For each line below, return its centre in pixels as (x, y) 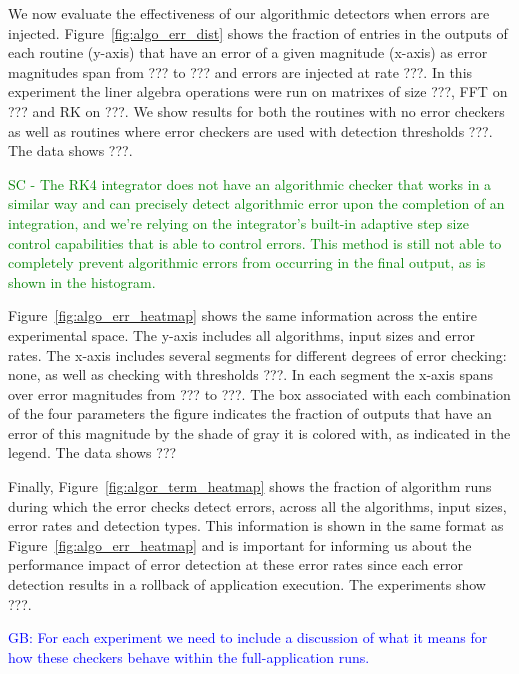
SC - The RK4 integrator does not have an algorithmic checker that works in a (250, 183)
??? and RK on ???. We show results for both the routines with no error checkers (256, 110)
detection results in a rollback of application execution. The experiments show (247, 584)
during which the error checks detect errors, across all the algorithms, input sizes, (257, 505)
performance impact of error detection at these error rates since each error (235, 564)
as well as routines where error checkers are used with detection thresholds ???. (250, 130)
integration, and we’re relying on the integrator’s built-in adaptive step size (238, 222)
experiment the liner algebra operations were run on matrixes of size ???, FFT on (258, 91)
